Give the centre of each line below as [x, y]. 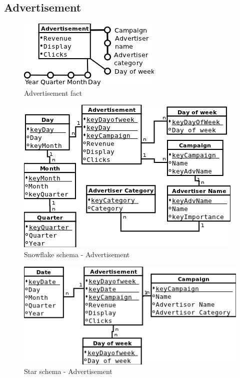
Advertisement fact [53, 92]
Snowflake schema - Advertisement [77, 254]
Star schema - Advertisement [68, 371]
